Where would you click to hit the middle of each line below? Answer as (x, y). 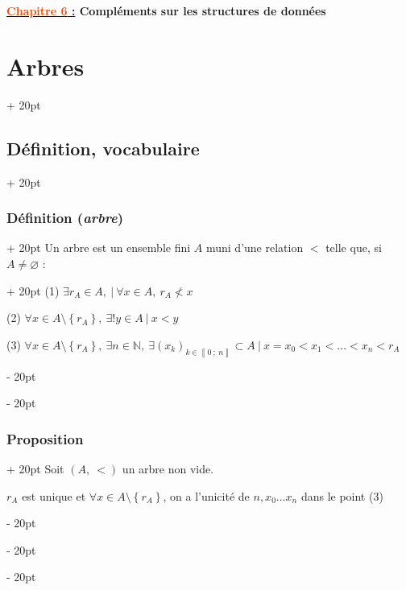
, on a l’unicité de (206, 495)
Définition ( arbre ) (65, 218)
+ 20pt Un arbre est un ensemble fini (99, 248)
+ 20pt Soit (35, 468)
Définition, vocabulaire (103, 148)
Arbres (46, 66)
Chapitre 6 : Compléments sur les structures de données (166, 10)
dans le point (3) (342, 495)
